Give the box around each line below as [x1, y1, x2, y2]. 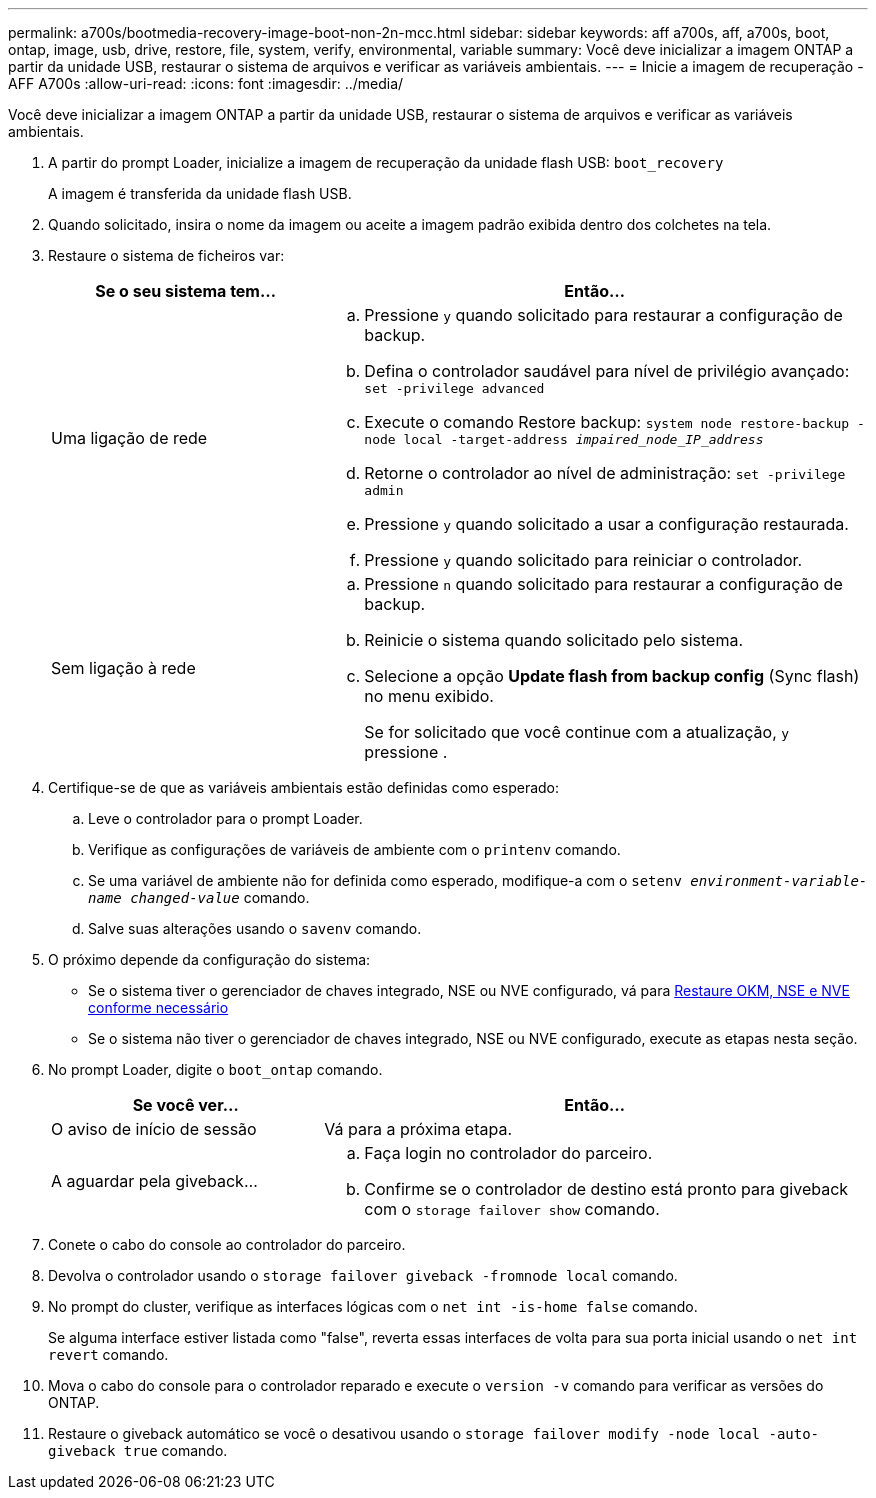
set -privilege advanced [364, 381, 545, 396]
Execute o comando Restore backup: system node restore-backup [364, 412, 850, 432]
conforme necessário [88, 999, 229, 1016]
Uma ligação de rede [51, 427, 208, 448]
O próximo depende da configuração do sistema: [48, 951, 371, 968]
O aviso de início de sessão [51, 1119, 257, 1139]
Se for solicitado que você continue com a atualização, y [364, 722, 790, 742]
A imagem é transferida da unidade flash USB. [48, 185, 352, 202]
